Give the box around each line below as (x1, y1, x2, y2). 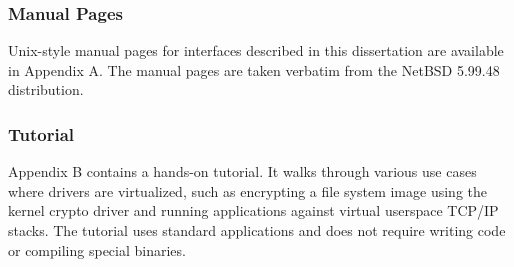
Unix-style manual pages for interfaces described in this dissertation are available (8, 40, 504, 61)
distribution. (8, 79, 84, 100)
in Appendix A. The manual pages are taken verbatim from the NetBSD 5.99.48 (8, 59, 500, 80)
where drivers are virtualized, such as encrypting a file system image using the (8, 180, 487, 201)
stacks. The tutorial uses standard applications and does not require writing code (8, 220, 506, 240)
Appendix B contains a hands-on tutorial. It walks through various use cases (8, 161, 477, 182)
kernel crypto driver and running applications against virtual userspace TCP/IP (8, 200, 499, 221)
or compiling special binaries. (8, 239, 186, 260)
